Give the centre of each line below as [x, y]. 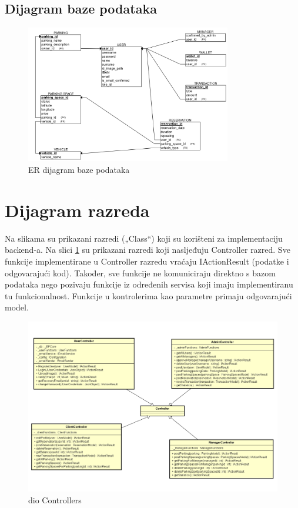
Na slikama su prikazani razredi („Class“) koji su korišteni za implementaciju [144, 238]
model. [17, 307]
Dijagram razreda [77, 210]
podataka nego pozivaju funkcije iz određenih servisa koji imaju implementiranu [149, 284]
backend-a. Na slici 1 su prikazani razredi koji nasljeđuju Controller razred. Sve [148, 250]
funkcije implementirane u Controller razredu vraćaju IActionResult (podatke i [147, 261]
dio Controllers [55, 499]
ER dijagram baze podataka [79, 170]
